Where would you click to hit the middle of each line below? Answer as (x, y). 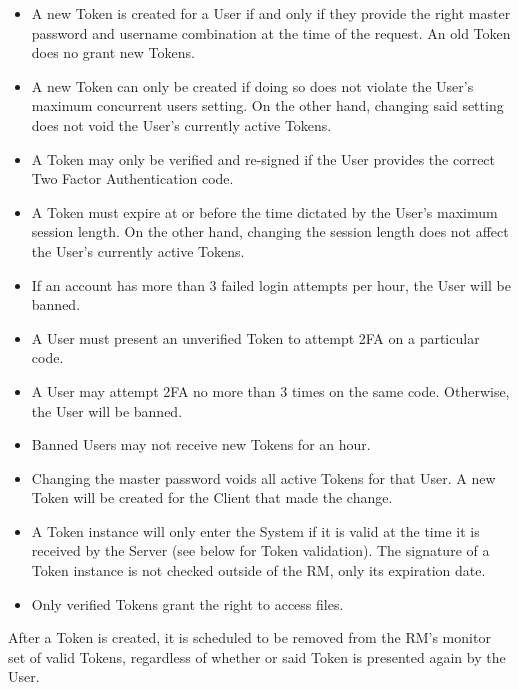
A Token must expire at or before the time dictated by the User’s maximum (264, 211)
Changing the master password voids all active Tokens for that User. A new (263, 477)
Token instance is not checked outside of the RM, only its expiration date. (258, 570)
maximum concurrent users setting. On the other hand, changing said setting (267, 105)
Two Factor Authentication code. (132, 178)
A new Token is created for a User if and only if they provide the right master (271, 13)
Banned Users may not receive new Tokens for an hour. (201, 444)
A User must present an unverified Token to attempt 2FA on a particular (255, 337)
